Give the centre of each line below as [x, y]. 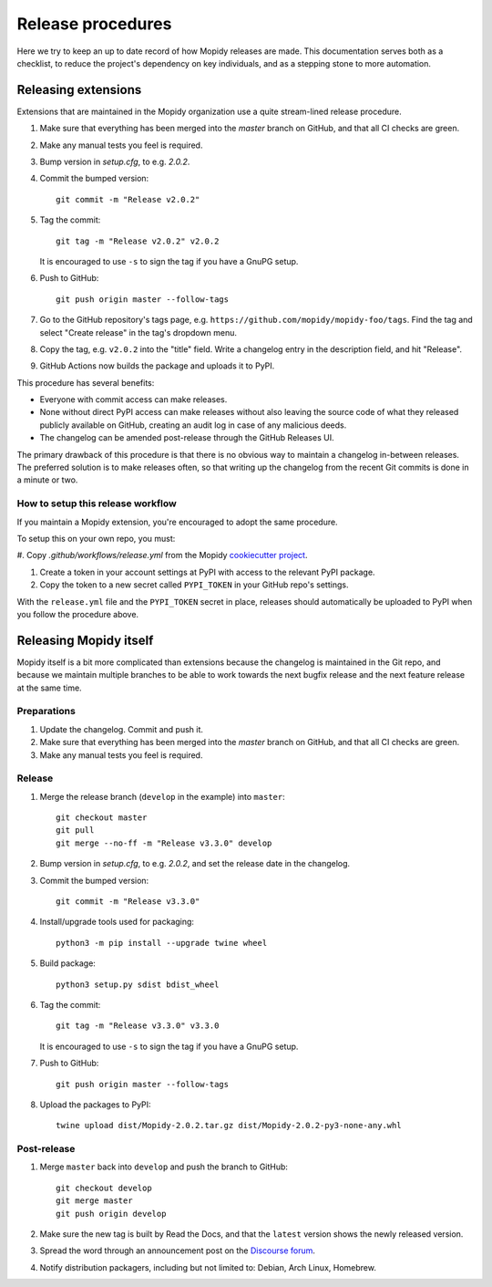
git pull [75, 830]
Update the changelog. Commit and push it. [122, 729]
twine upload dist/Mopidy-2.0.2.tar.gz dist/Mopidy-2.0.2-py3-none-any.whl [229, 1126]
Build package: [67, 963]
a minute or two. [47, 480]
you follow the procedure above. [78, 614]
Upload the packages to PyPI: [95, 1105]
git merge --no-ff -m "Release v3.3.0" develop [164, 843]
